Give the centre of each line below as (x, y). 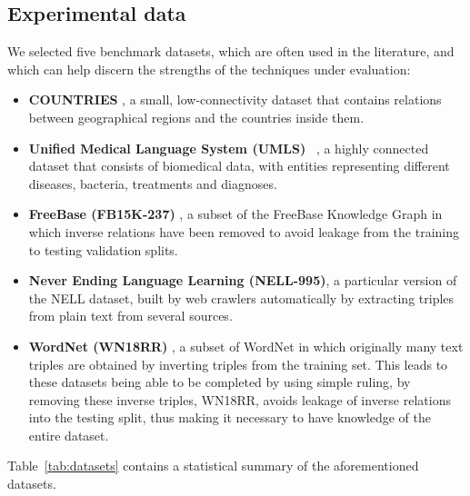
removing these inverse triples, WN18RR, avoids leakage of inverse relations (240, 399)
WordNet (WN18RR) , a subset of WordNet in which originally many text (246, 346)
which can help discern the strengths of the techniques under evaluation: (209, 69)
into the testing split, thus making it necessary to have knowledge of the (230, 417)
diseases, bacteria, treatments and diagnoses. (153, 183)
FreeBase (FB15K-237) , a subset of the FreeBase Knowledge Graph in (235, 214)
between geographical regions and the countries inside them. (196, 117)
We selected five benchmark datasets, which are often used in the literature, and (231, 51)
